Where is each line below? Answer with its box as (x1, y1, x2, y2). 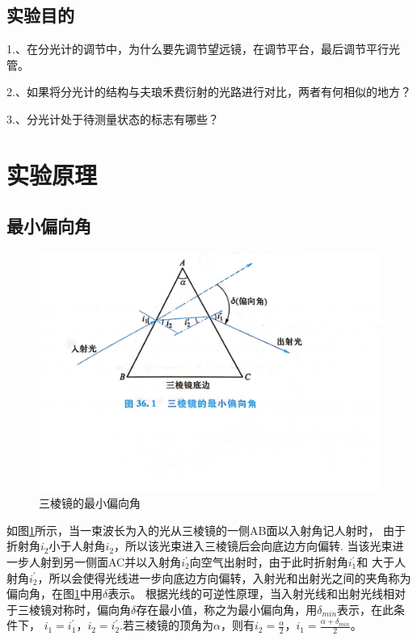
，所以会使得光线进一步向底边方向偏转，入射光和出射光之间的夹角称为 (37, 569, 411, 586)
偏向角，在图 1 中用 (6, 585, 103, 602)
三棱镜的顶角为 (134, 617, 214, 634)
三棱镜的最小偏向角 (39, 495, 141, 512)
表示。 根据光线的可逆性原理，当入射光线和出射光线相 (107, 585, 394, 602)
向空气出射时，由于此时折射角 (189, 554, 348, 570)
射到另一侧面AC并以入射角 (40, 554, 182, 570)
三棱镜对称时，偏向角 (17, 600, 131, 617)
